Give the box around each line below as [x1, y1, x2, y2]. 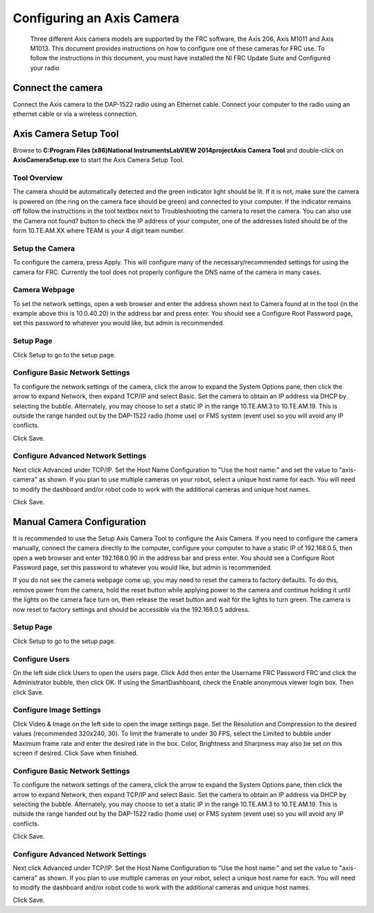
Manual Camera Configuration [12, 515, 147, 527]
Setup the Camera [12, 244, 75, 253]
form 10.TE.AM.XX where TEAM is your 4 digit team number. [12, 226, 185, 235]
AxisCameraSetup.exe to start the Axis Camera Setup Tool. [12, 156, 184, 164]
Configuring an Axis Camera [12, 10, 180, 26]
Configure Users [12, 654, 70, 664]
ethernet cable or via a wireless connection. [12, 110, 139, 118]
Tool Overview [12, 173, 63, 183]
